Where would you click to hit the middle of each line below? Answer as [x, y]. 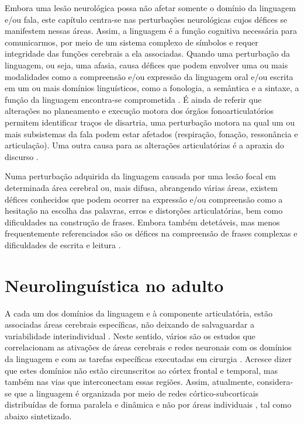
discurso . [22, 156]
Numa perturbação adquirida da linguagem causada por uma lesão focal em [140, 176]
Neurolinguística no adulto [114, 285]
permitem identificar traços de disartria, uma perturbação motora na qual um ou [150, 122]
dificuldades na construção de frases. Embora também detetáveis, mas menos [142, 222]
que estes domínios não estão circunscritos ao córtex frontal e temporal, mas [141, 370]
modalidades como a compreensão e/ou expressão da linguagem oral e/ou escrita [149, 76]
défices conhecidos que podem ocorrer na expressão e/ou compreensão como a [144, 199]
